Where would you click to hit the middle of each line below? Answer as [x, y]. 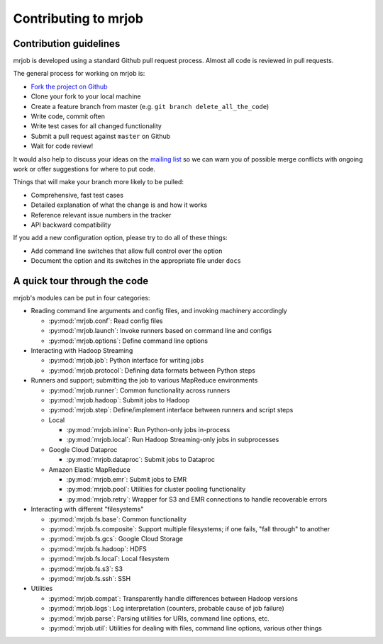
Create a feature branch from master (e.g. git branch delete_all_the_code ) [150, 106]
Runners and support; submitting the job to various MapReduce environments [144, 380]
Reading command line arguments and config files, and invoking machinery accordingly [159, 311]
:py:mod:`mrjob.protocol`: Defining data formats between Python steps [152, 370]
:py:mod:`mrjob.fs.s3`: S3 [86, 569]
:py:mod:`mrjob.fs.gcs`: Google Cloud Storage [116, 539]
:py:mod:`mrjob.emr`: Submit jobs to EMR [127, 480]
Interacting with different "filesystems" [87, 509]
